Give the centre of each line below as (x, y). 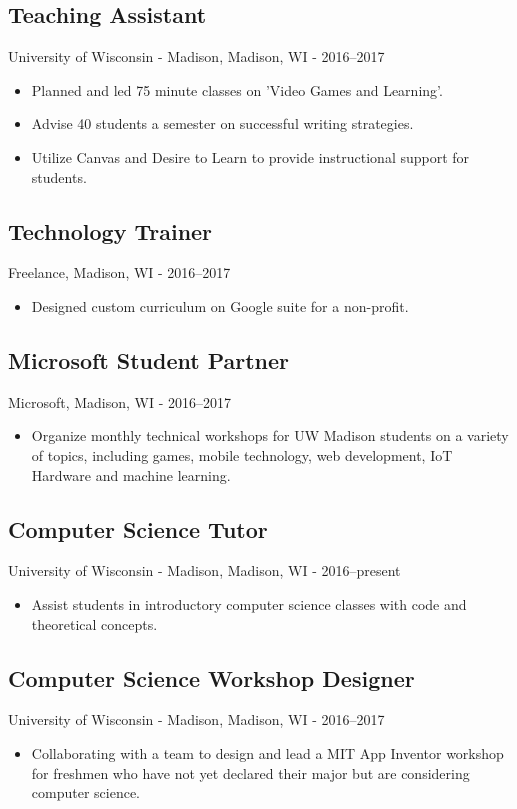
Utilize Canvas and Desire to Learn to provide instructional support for (250, 156)
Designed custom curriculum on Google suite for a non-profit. (220, 305)
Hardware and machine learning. (131, 474)
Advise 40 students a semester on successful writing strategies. (222, 123)
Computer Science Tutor (138, 528)
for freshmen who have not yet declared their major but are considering (250, 772)
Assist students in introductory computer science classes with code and (249, 603)
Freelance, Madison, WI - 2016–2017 (119, 272)
